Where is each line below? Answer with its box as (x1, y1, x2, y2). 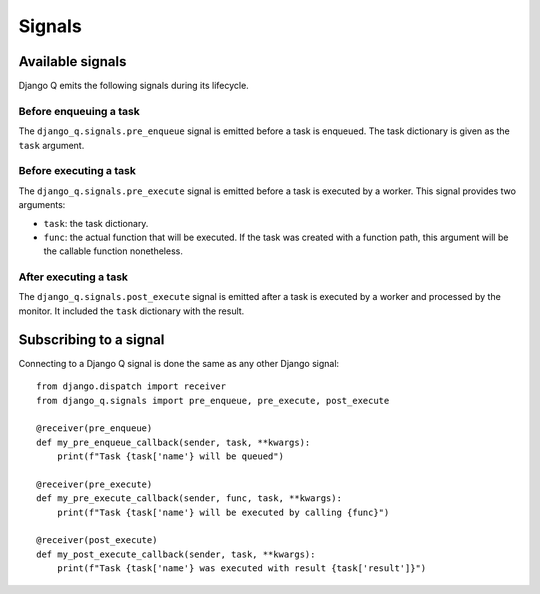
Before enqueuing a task (18, 104, 140, 118)
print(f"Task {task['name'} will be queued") (56, 451, 285, 462)
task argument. (18, 139, 85, 151)
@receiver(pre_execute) (36, 478, 153, 490)
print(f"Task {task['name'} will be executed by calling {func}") (56, 506, 390, 518)
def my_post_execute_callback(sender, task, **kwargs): (36, 548, 316, 560)
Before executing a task (18, 164, 137, 178)
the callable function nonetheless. (43, 245, 184, 257)
